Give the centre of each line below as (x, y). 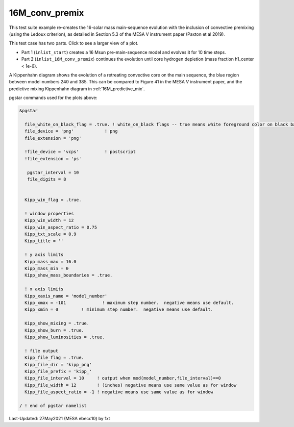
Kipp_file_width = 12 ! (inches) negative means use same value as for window (131, 385)
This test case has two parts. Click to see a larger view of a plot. (74, 43)
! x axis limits (44, 289)
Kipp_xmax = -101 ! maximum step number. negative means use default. (129, 302)
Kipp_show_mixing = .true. (57, 323)
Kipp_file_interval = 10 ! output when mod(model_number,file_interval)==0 (123, 378)
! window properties (49, 213)
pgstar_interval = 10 (53, 172)
